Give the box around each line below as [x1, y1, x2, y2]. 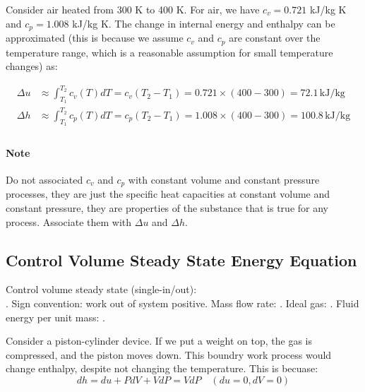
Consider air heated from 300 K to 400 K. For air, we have [6, 2, 260, 16]
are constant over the [229, 30, 321, 45]
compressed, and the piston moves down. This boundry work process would [6, 347, 332, 362]
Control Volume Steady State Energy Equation [6, 249, 357, 271]
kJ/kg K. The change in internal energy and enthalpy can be [72, 16, 335, 30]
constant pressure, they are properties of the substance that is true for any [6, 201, 328, 215]
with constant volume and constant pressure [128, 172, 320, 186]
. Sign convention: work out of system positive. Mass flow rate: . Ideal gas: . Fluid [6, 296, 359, 311]
